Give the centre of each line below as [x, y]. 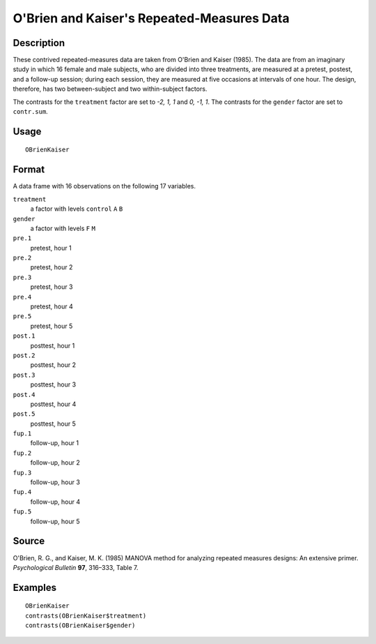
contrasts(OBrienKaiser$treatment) [86, 615]
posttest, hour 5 [53, 424]
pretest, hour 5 [52, 326]
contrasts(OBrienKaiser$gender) [80, 626]
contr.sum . [30, 112]
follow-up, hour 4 [55, 502]
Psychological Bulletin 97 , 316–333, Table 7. [76, 567]
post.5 [24, 414]
